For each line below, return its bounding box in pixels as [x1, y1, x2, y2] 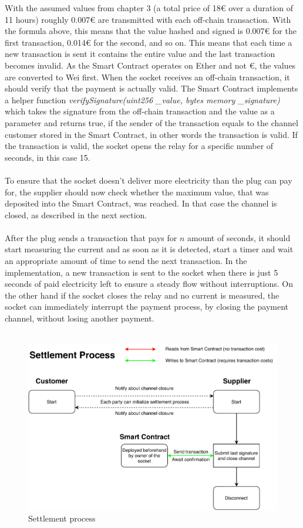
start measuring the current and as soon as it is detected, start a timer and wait [5, 243, 294, 255]
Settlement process [28, 512, 96, 524]
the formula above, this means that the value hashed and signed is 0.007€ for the [5, 25, 297, 37]
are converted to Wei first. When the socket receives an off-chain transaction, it [5, 70, 290, 83]
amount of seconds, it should [187, 231, 291, 243]
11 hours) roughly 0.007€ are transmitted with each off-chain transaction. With [5, 13, 291, 25]
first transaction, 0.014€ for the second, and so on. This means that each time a [5, 36, 292, 48]
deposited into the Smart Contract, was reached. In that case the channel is [5, 197, 277, 209]
